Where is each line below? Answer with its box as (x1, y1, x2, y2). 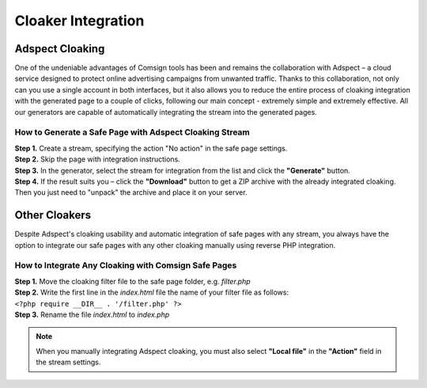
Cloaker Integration (14, 12, 145, 29)
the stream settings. (36, 357, 101, 367)
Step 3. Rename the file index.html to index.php (14, 310, 170, 319)
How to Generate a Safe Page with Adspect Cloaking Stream (14, 127, 251, 138)
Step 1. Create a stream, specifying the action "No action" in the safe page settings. (14, 143, 288, 153)
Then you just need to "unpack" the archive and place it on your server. (14, 188, 248, 197)
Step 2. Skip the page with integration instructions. (14, 154, 181, 164)
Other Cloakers (14, 208, 92, 222)
